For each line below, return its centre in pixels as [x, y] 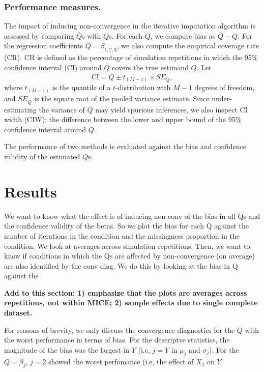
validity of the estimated [42, 156]
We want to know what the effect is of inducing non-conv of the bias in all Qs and [132, 216]
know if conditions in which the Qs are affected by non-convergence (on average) [129, 256]
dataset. [18, 313]
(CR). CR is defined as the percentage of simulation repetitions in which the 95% [131, 57]
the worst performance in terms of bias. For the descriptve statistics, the [117, 340]
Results [31, 191]
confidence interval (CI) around [53, 67]
